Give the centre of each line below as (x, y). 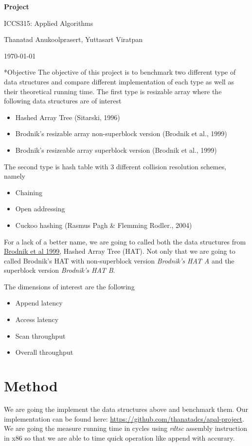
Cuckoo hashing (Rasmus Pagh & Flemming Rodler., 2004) (104, 225)
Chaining (29, 192)
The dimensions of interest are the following (69, 286)
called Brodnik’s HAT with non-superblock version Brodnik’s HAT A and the (119, 260)
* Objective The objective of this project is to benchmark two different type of (120, 72)
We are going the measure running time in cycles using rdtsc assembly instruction (126, 428)
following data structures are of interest (63, 101)
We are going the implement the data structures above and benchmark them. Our (126, 409)
